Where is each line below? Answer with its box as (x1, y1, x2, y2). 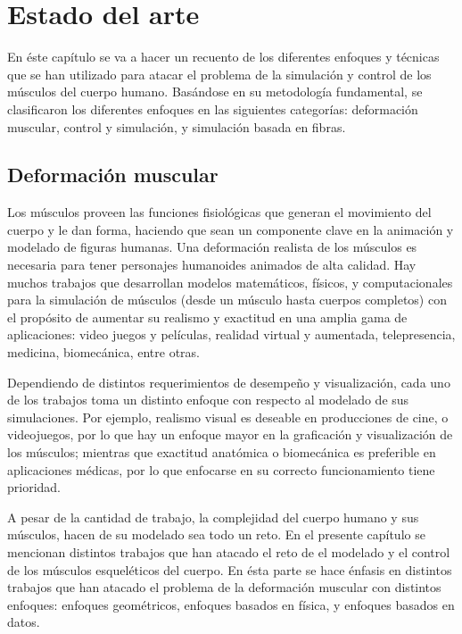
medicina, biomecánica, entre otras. (7, 343, 200, 362)
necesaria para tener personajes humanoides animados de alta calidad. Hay (7, 255, 417, 274)
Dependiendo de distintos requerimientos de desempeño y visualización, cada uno (7, 372, 450, 391)
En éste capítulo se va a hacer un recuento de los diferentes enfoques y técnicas (7, 47, 440, 66)
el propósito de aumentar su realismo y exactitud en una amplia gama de (7, 307, 408, 326)
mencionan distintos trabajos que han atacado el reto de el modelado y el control (7, 542, 450, 561)
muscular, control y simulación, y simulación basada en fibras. (7, 117, 346, 136)
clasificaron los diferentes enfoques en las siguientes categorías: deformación (7, 99, 418, 118)
